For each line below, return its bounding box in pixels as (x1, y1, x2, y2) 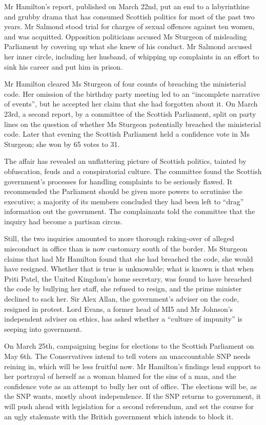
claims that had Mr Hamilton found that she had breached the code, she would (4, 253, 253, 264)
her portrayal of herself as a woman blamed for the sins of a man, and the (4, 371, 236, 381)
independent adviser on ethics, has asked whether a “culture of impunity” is (4, 313, 242, 324)
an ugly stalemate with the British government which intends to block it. (4, 411, 234, 421)
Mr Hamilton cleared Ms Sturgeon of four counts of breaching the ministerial (4, 78, 246, 89)
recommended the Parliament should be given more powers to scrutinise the (4, 186, 242, 197)
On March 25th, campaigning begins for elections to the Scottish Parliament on (4, 341, 254, 351)
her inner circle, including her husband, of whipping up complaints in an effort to (4, 51, 259, 61)
